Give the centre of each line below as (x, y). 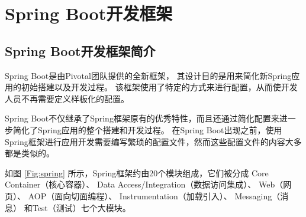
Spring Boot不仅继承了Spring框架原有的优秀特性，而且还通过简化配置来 (142, 118)
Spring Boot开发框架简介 (80, 50)
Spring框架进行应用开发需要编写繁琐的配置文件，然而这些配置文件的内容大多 (153, 141)
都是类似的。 (30, 153)
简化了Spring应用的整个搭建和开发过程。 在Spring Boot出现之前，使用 (147, 129)
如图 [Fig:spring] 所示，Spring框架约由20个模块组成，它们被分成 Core (137, 172)
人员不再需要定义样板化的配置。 (67, 98)
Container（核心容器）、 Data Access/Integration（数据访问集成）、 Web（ (144, 184)
